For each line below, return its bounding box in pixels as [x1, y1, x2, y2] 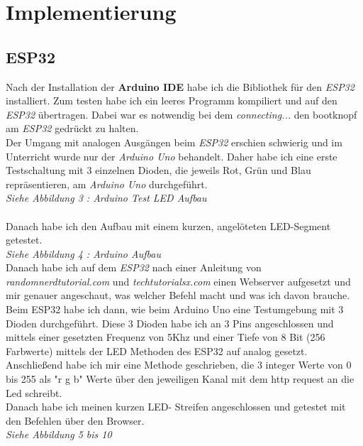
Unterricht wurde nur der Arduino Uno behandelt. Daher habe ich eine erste [6, 148, 337, 163]
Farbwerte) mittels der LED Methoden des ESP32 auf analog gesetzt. [6, 343, 308, 358]
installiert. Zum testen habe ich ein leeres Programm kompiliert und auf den [6, 93, 337, 108]
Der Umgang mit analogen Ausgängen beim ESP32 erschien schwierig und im [6, 134, 342, 149]
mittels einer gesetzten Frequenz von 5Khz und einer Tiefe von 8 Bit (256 [6, 330, 325, 344]
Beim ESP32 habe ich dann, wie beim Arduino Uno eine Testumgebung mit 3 [6, 302, 344, 317]
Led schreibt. [6, 385, 62, 400]
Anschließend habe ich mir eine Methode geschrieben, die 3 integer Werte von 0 [6, 357, 352, 372]
